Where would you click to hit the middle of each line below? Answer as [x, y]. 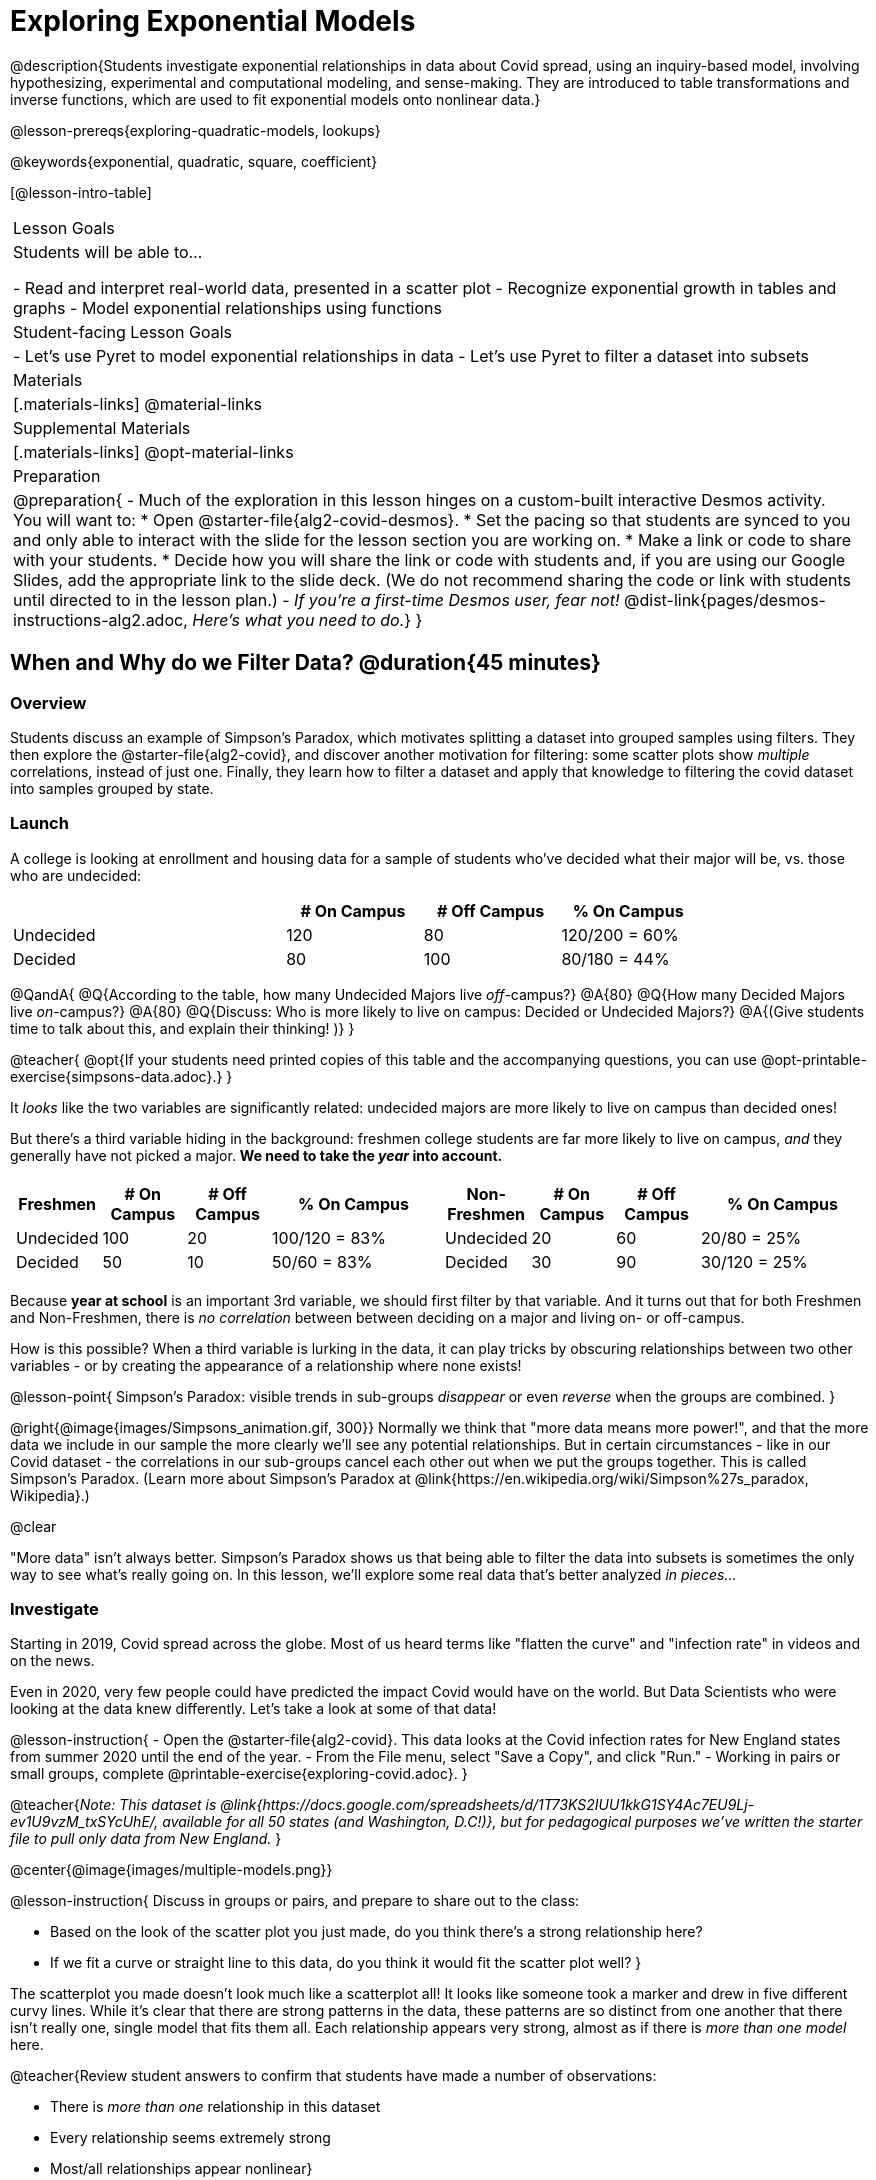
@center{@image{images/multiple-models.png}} [171, 1870]
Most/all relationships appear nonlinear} [181, 2169]
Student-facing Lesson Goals [123, 331]
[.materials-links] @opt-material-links [153, 451]
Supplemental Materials [102, 427]
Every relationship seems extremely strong [190, 2138]
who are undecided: [76, 875]
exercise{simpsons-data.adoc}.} [116, 1076]
